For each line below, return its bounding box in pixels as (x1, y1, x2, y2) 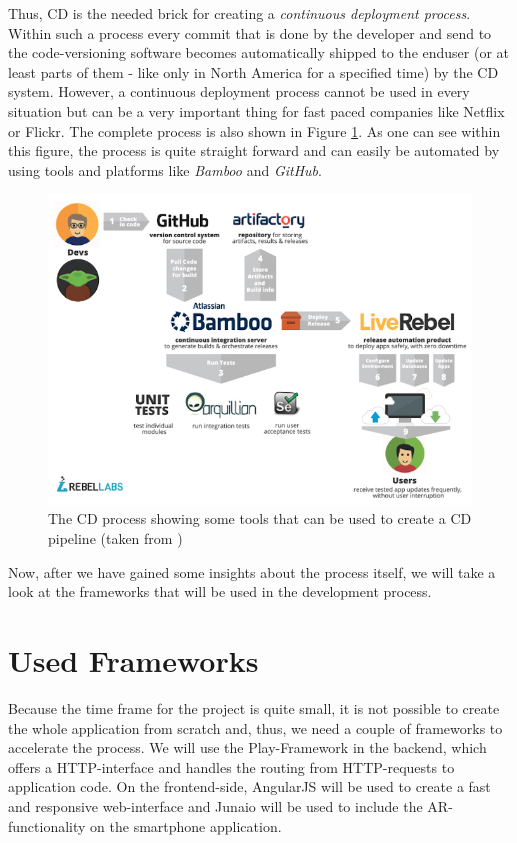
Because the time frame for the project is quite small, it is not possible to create (8, 697, 500, 718)
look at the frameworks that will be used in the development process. (8, 581, 432, 602)
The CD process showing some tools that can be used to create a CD (48, 508, 472, 529)
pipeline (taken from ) (48, 528, 183, 549)
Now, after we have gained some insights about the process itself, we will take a (8, 561, 496, 582)
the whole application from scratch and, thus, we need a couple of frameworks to (8, 717, 503, 738)
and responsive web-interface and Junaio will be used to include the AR (8, 795, 449, 816)
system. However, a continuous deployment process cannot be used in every (8, 81, 470, 102)
